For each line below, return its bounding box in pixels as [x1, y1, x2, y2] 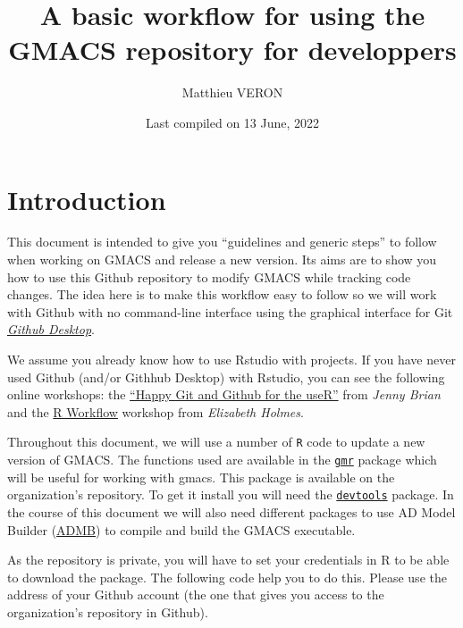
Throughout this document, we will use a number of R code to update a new [7, 432, 425, 451]
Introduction [7, 180, 166, 217]
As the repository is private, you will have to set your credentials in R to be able [7, 550, 450, 569]
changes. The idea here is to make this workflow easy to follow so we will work [7, 285, 437, 304]
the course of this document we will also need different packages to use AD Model [7, 502, 456, 521]
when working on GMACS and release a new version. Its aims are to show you [7, 250, 437, 269]
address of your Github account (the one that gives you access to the [7, 585, 384, 604]
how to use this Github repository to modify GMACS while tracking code [7, 267, 411, 286]
